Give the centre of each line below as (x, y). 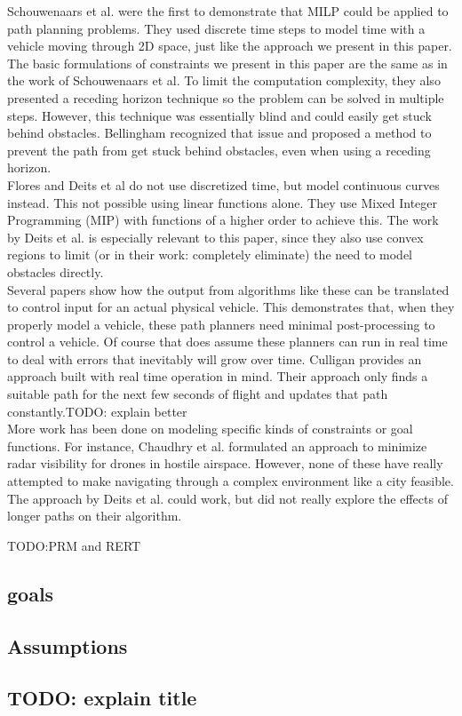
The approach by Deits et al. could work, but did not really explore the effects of (227, 498)
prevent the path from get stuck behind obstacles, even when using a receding (219, 150)
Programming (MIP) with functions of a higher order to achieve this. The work (223, 220)
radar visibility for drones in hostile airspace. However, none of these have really (225, 463)
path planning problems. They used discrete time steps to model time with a (216, 28)
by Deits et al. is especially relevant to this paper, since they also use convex (215, 237)
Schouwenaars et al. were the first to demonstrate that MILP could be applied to (228, 11)
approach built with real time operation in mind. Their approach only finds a (218, 376)
